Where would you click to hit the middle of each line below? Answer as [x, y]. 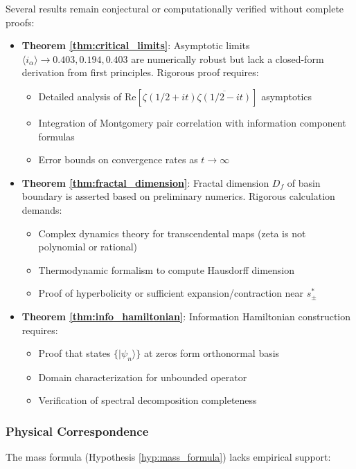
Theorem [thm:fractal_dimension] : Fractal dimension [145, 182]
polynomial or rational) [88, 247]
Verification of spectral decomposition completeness [148, 400]
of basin [304, 182]
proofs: [20, 22]
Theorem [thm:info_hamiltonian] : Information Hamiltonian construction [186, 316]
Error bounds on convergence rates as [118, 159]
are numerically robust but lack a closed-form [228, 58]
